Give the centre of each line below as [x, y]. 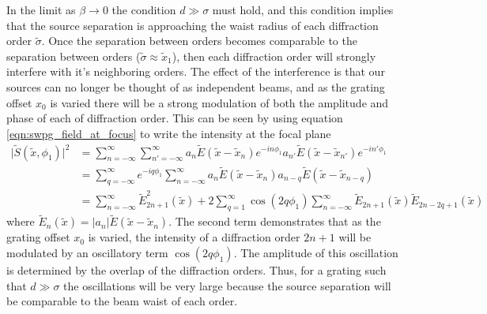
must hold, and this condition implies [303, 9]
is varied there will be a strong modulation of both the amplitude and [219, 102]
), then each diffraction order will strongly [274, 56]
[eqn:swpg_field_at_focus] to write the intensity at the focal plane [169, 133]
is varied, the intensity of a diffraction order [194, 237]
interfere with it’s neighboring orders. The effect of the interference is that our [196, 71]
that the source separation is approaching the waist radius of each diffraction [193, 25]
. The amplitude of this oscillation [316, 252]
